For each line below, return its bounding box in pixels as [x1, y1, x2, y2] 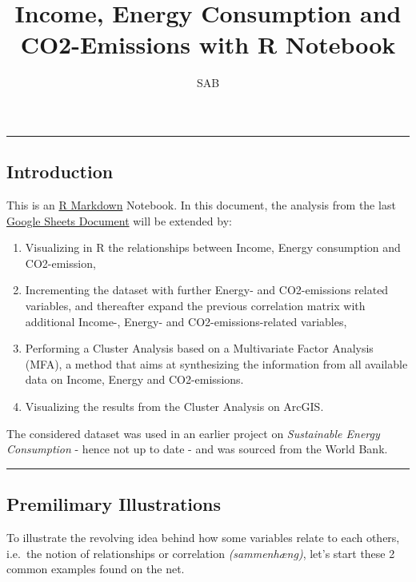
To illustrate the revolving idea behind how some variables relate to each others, [6, 529, 400, 546]
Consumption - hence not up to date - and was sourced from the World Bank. [6, 440, 388, 457]
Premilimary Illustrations [6, 492, 222, 516]
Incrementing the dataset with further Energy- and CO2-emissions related [25, 281, 389, 298]
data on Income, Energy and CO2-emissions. [25, 371, 244, 388]
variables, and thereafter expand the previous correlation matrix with [25, 297, 366, 314]
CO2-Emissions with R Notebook [20, 28, 396, 61]
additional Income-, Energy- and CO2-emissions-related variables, [25, 313, 347, 329]
